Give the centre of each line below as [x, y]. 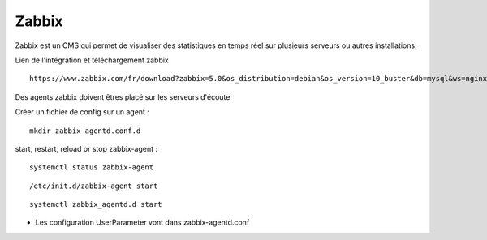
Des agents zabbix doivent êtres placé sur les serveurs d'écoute [123, 96]
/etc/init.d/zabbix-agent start [94, 186]
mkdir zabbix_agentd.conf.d [85, 131]
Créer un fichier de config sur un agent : [82, 112]
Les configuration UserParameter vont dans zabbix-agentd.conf [142, 222]
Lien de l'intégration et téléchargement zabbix [92, 60]
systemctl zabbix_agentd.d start [96, 204]
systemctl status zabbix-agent [92, 167]
